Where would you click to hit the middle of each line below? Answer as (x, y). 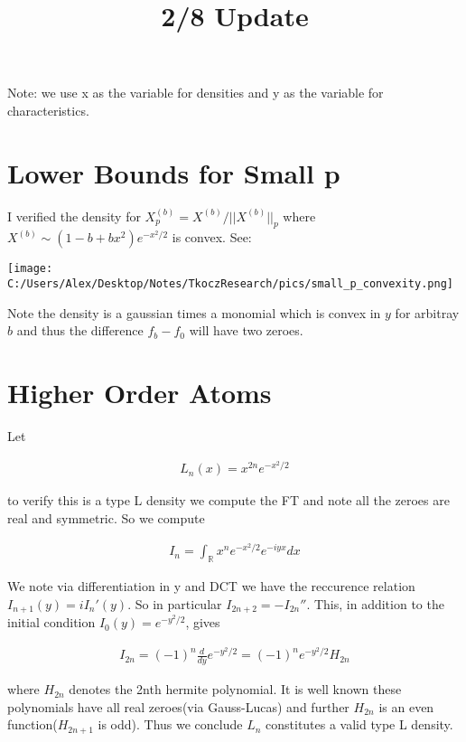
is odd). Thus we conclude (170, 724)
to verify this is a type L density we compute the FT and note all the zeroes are (228, 500)
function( (33, 724)
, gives (203, 622)
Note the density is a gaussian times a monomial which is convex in (194, 312)
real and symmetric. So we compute (106, 517)
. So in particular (175, 603)
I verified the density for (74, 216)
